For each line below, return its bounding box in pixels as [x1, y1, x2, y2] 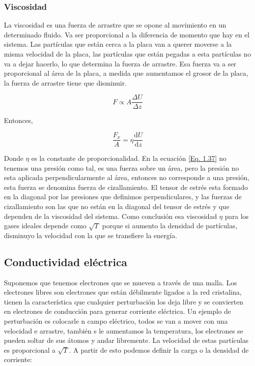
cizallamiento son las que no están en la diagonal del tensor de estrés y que [4, 201, 229, 212]
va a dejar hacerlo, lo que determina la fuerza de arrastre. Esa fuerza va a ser [4, 58, 236, 68]
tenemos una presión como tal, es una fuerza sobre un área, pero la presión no [4, 162, 239, 173]
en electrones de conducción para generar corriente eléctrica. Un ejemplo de [4, 306, 231, 316]
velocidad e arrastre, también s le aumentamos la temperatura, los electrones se [4, 325, 243, 335]
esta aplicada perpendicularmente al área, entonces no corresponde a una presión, [4, 172, 250, 183]
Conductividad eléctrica [4, 254, 127, 269]
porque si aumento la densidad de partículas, [102, 220, 237, 231]
